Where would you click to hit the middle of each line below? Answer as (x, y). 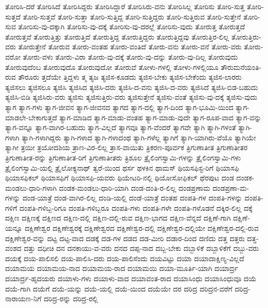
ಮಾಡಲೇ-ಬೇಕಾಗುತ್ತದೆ (31, 117)
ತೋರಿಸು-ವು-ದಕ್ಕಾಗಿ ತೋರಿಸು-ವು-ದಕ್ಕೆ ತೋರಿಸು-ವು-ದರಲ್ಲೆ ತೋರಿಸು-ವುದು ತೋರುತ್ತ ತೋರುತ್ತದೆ (132, 26)
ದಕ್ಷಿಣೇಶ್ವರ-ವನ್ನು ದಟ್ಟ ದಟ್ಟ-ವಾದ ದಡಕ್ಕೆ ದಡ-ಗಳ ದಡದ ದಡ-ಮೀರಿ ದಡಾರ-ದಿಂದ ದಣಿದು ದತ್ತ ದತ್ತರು (125, 238)
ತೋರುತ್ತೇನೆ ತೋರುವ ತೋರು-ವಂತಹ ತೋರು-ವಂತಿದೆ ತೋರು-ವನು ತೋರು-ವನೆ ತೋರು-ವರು (130, 47)
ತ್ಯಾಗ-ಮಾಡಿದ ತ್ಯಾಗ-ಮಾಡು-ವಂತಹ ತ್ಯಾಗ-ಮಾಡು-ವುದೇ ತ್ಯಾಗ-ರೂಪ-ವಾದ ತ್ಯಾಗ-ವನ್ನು (160, 117)
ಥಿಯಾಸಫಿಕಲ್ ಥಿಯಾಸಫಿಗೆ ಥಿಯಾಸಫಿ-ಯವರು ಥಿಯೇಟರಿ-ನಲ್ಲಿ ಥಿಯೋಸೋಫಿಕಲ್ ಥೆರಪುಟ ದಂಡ (120, 178)
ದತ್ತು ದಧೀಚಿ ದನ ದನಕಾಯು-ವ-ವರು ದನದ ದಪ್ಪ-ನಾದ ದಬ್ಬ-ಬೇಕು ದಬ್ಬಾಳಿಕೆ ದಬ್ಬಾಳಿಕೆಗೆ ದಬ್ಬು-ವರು (141, 248)
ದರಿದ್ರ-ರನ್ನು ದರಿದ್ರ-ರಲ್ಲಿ (71, 298)
